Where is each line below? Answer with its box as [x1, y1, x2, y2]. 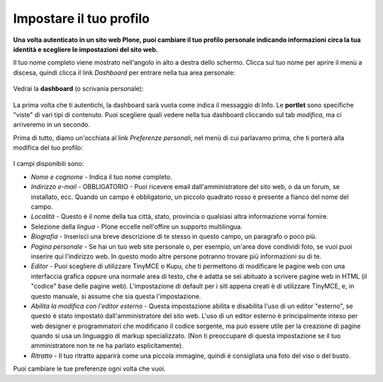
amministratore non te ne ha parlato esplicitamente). [30, 342, 184, 350]
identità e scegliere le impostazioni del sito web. [13, 45, 159, 53]
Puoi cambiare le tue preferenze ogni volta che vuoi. [13, 364, 166, 373]
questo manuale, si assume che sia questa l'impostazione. [30, 292, 201, 300]
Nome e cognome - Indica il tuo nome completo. [30, 173, 173, 181]
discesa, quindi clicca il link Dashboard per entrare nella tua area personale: [13, 68, 235, 77]
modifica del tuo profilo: [13, 143, 83, 152]
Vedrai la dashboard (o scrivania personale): [13, 84, 144, 93]
